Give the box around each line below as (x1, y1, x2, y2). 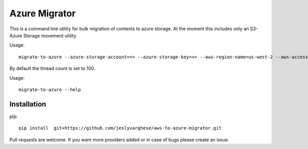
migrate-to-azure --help (18, 87, 81, 92)
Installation (9, 100, 46, 109)
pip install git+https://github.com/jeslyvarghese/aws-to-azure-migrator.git (18, 125, 222, 131)
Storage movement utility (23, 32, 76, 38)
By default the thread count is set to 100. (9, 66, 95, 72)
